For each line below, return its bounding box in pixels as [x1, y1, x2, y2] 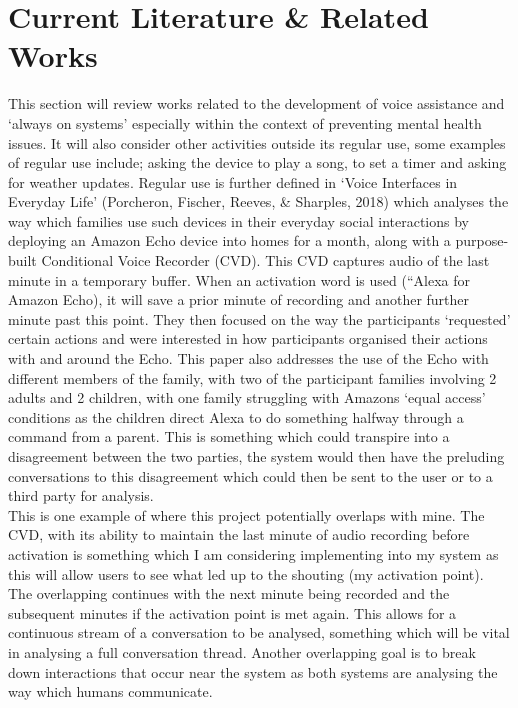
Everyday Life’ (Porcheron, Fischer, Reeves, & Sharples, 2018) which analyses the [8, 191, 509, 212]
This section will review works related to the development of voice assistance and [8, 93, 505, 114]
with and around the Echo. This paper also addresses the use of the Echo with [8, 348, 489, 369]
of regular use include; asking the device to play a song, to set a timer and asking [8, 152, 507, 173]
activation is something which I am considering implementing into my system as [8, 543, 499, 564]
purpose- [455, 230, 509, 251]
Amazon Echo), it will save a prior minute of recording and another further [8, 289, 470, 310]
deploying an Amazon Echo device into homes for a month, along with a [8, 230, 451, 251]
